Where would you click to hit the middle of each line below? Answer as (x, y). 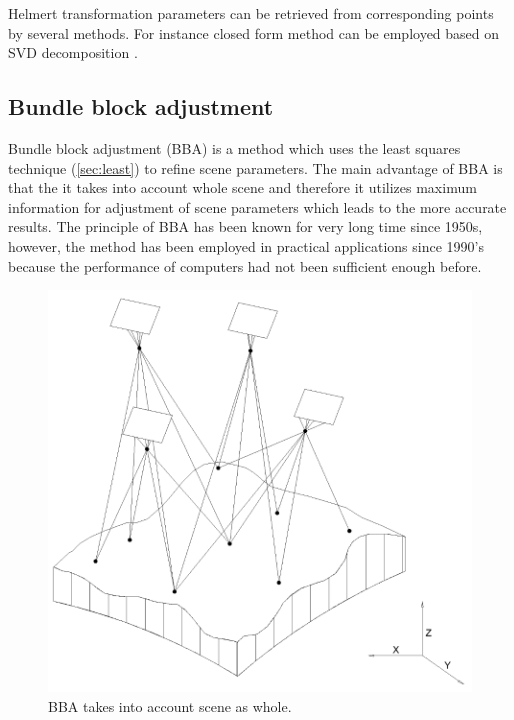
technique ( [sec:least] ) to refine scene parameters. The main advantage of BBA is (255, 167)
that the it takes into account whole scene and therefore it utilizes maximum (242, 187)
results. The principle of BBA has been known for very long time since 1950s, (245, 226)
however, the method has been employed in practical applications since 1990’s (246, 245)
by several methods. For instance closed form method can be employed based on (254, 32)
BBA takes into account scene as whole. (170, 705)
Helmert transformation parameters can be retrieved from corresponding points (251, 13)
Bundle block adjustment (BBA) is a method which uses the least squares (234, 147)
